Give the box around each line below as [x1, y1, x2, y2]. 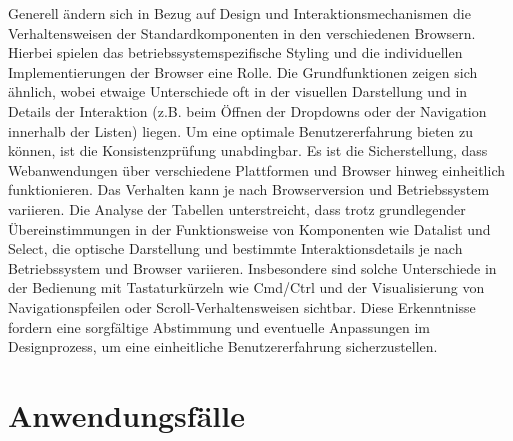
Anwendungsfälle [8, 394, 245, 435]
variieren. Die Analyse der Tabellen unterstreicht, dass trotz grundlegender [8, 198, 466, 219]
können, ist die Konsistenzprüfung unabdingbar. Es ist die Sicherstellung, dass [8, 140, 488, 161]
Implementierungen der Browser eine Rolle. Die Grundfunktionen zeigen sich [8, 61, 478, 82]
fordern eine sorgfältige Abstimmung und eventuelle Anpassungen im [8, 316, 431, 337]
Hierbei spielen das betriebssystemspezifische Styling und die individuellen [8, 42, 463, 63]
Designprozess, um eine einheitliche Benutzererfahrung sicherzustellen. [8, 336, 438, 357]
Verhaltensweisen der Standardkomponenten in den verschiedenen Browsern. [8, 22, 476, 43]
